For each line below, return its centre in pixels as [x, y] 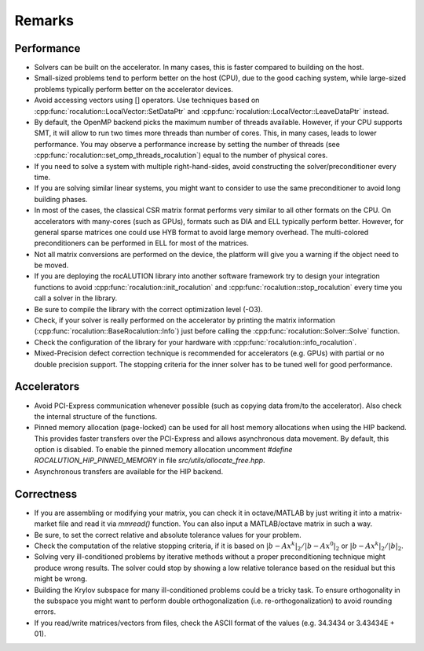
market [46, 524]
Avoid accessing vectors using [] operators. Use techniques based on [147, 100]
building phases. [61, 199]
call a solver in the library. [76, 298]
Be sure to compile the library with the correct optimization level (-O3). [148, 309]
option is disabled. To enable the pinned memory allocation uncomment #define [163, 450]
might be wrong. [61, 579]
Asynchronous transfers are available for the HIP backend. [129, 471]
